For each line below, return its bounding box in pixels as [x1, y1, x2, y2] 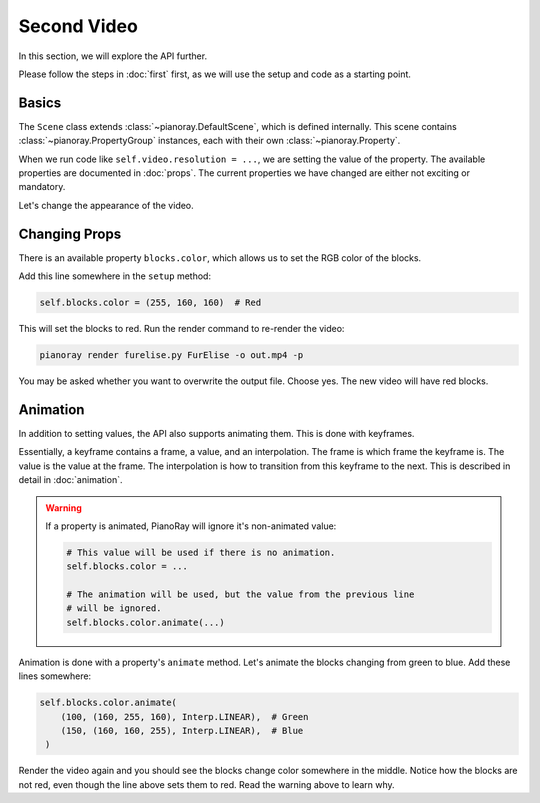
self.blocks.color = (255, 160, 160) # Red [39, 297, 262, 309]
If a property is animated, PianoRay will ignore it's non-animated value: [45, 520, 337, 532]
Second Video [18, 15, 139, 37]
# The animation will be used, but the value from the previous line [66, 589, 415, 600]
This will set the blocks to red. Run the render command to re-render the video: [18, 323, 345, 335]
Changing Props [18, 225, 122, 242]
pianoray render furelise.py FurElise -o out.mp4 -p [39, 350, 304, 361]
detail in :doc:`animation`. [18, 474, 123, 486]
